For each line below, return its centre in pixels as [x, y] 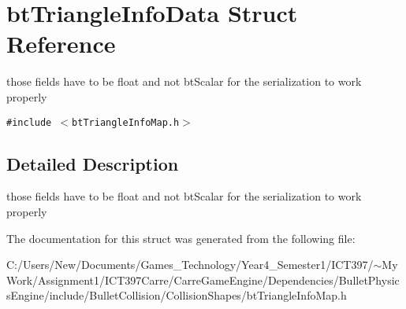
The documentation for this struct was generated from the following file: [181, 238]
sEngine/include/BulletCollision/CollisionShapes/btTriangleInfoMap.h [177, 295]
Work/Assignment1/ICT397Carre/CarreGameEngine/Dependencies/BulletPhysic [203, 280]
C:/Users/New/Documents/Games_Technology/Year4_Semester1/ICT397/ [190, 265]
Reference [61, 44]
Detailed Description [93, 163]
